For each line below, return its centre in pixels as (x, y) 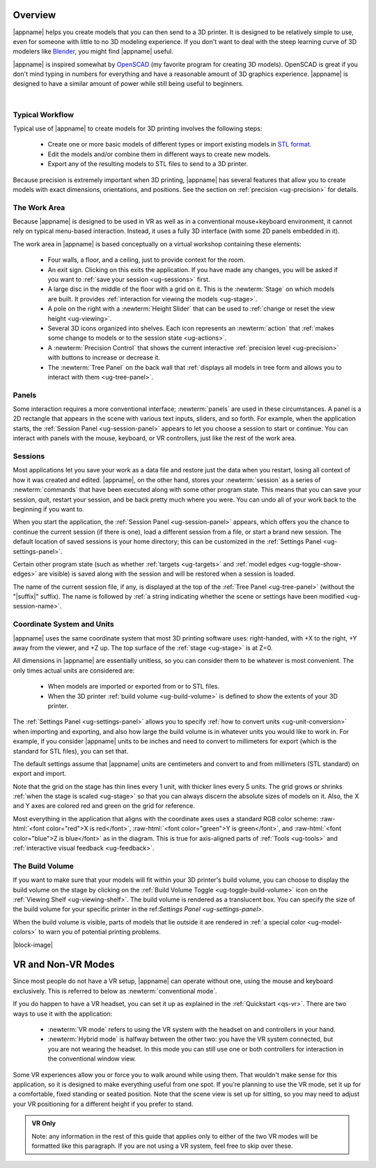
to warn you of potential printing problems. (100, 932)
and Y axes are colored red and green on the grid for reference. (104, 806)
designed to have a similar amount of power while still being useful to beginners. (128, 84)
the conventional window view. (92, 1059)
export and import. (39, 774)
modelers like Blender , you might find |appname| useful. (93, 52)
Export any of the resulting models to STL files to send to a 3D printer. (148, 164)
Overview (34, 15)
